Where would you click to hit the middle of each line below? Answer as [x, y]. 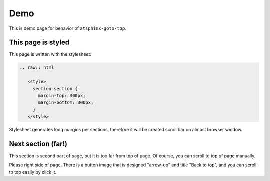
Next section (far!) [38, 144]
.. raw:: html [37, 67]
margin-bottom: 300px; [66, 103]
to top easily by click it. [33, 172]
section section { [55, 88]
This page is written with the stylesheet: [50, 54]
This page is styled [39, 42]
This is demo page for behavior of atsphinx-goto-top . [68, 28]
